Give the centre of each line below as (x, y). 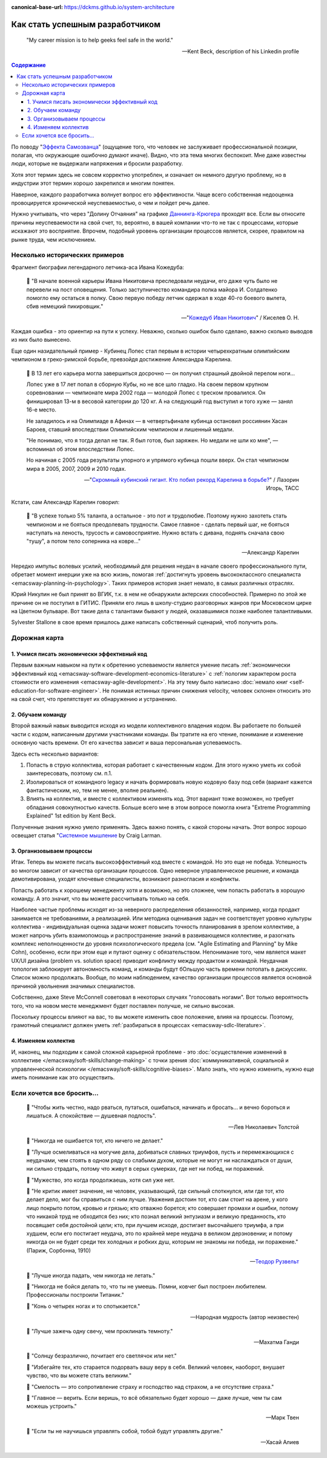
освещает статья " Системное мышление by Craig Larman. (86, 836)
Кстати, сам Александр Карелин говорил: (65, 502)
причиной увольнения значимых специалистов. (73, 986)
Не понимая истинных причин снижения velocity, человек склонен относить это (206, 690)
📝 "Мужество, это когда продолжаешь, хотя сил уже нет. (101, 1180)
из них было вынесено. (41, 340)
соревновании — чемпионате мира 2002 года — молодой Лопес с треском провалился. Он (146, 393)
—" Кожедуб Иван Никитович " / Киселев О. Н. (240, 318)
